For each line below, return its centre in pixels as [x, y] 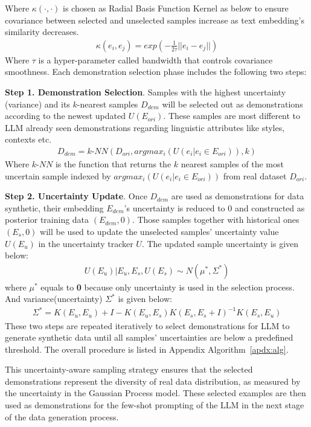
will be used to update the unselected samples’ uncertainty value [159, 231]
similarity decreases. [42, 32]
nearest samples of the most [232, 164]
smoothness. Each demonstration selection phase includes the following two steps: [156, 72]
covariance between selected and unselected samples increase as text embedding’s [155, 20]
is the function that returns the [113, 164]
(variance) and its [37, 104]
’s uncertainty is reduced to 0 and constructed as [214, 207]
